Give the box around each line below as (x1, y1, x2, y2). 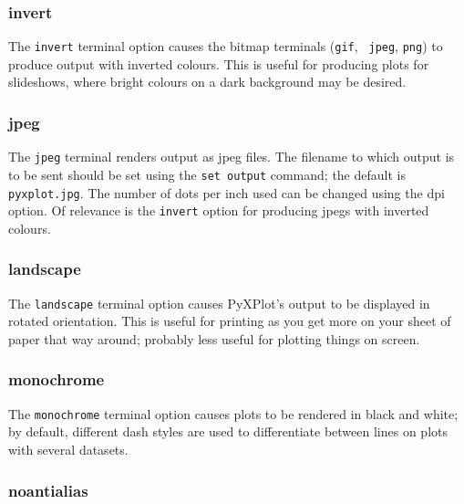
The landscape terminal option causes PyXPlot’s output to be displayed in (8, 293, 430, 312)
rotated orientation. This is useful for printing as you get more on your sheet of (8, 311, 451, 331)
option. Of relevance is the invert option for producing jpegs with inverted (8, 201, 429, 220)
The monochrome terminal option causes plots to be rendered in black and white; (8, 404, 459, 423)
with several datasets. (8, 440, 129, 459)
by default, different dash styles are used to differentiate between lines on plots (8, 422, 448, 441)
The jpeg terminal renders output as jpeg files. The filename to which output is (8, 147, 455, 166)
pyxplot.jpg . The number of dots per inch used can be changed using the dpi (8, 183, 445, 202)
